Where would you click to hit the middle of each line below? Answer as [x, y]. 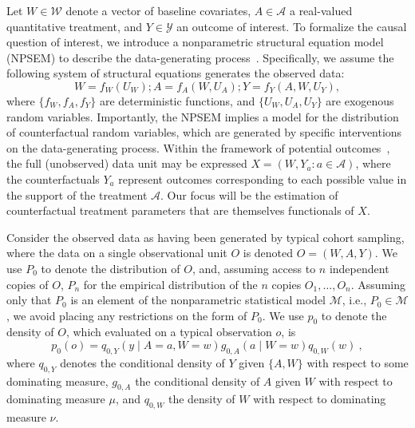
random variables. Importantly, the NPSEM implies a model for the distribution [203, 116]
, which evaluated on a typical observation [169, 332]
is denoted [268, 253]
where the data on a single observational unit [117, 253]
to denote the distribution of [111, 268]
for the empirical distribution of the [170, 284]
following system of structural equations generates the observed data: [176, 73]
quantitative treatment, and [75, 26]
